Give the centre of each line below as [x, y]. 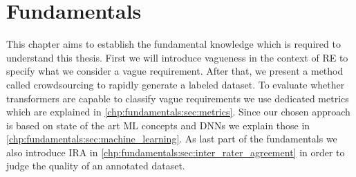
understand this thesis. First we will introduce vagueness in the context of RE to [177, 57]
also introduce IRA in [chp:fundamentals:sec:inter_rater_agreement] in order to [176, 152]
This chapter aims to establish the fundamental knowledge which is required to [174, 44]
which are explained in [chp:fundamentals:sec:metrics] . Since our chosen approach [178, 112]
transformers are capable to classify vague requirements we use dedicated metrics [178, 98]
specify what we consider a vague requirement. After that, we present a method [175, 71]
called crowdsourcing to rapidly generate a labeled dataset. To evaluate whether [176, 84]
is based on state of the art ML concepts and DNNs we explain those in [158, 125]
